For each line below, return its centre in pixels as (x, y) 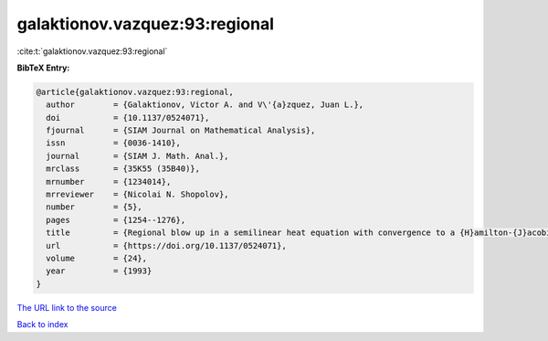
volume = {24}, (97, 258)
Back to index (42, 325)
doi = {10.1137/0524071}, (128, 117)
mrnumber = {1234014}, (109, 181)
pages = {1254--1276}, (116, 220)
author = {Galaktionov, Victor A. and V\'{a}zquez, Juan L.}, (205, 105)
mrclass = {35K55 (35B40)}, (123, 169)
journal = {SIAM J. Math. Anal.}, (137, 156)
